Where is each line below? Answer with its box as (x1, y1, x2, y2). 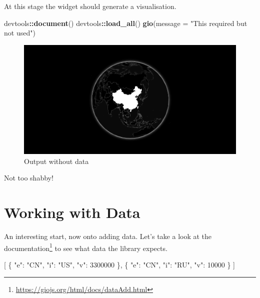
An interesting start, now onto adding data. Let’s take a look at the (4, 231, 212, 241)
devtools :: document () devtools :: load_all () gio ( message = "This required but (4, 17, 247, 28)
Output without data (24, 155, 89, 166)
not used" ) (4, 27, 35, 38)
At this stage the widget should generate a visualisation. (4, 1, 176, 11)
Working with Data (4, 202, 140, 222)
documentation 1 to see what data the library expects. (4, 241, 167, 253)
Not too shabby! (4, 172, 53, 183)
